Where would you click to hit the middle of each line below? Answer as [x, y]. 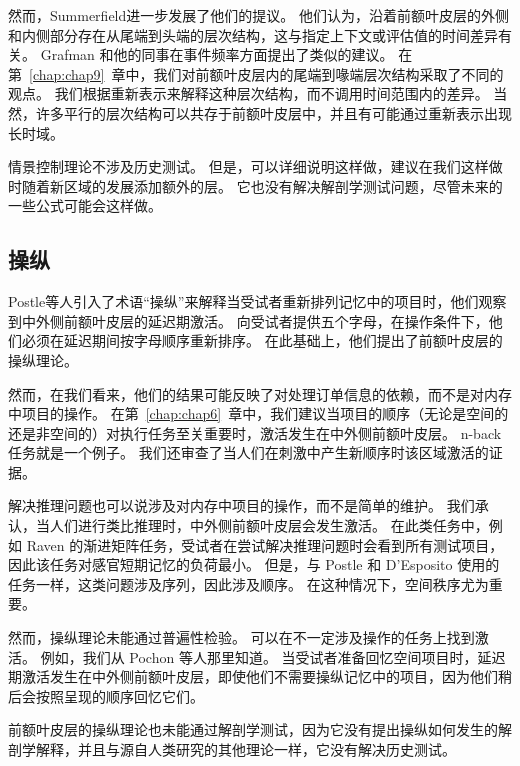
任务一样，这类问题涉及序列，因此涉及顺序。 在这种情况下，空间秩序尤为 [248, 583]
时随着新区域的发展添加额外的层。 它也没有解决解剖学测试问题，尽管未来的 [255, 185]
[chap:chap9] [67, 73]
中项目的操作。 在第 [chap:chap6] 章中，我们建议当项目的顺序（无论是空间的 [258, 413]
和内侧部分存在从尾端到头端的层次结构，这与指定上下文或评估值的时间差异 [253, 34]
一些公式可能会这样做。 [85, 205]
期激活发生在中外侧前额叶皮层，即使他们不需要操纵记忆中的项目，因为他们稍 [260, 676]
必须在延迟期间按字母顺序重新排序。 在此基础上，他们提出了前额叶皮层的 [262, 340]
